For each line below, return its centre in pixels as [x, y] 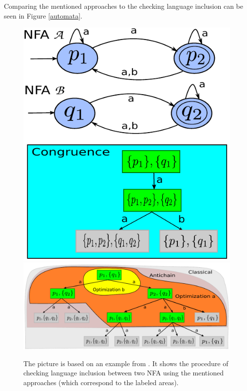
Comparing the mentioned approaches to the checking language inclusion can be [124, 6]
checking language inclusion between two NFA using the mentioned [123, 373]
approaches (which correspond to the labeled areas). [101, 382]
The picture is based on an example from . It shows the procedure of [126, 363]
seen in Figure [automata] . [43, 15]
